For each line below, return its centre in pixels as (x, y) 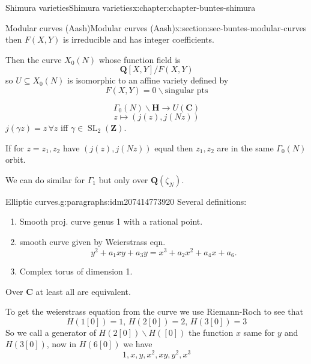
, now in (62, 344)
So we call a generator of (51, 332)
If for (15, 147)
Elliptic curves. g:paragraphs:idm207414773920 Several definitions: (126, 201)
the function (211, 332)
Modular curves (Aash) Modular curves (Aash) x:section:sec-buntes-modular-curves (156, 27)
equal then (174, 147)
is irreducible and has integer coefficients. (139, 39)
